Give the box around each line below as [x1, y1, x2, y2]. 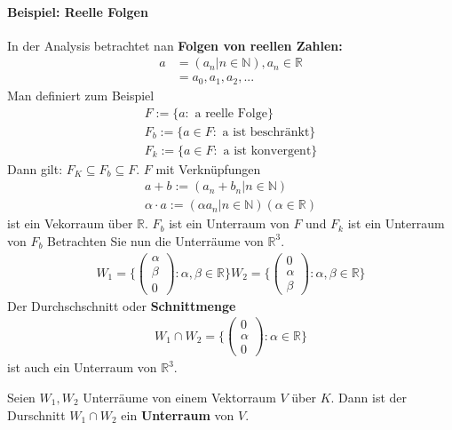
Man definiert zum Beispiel [7, 85, 155, 104]
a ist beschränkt [222, 125, 310, 139]
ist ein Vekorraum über [7, 214, 133, 233]
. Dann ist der [330, 388, 408, 406]
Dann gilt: [7, 159, 63, 178]
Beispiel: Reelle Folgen [7, 2, 148, 20]
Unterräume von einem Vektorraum [83, 388, 276, 406]
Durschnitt [7, 405, 66, 424]
